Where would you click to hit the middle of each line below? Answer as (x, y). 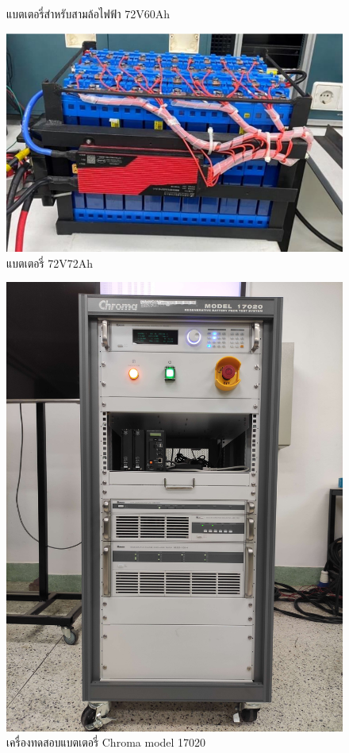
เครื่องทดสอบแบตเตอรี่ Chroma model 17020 (106, 742)
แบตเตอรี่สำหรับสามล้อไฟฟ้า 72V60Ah (88, 14)
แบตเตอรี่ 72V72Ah (50, 263)
